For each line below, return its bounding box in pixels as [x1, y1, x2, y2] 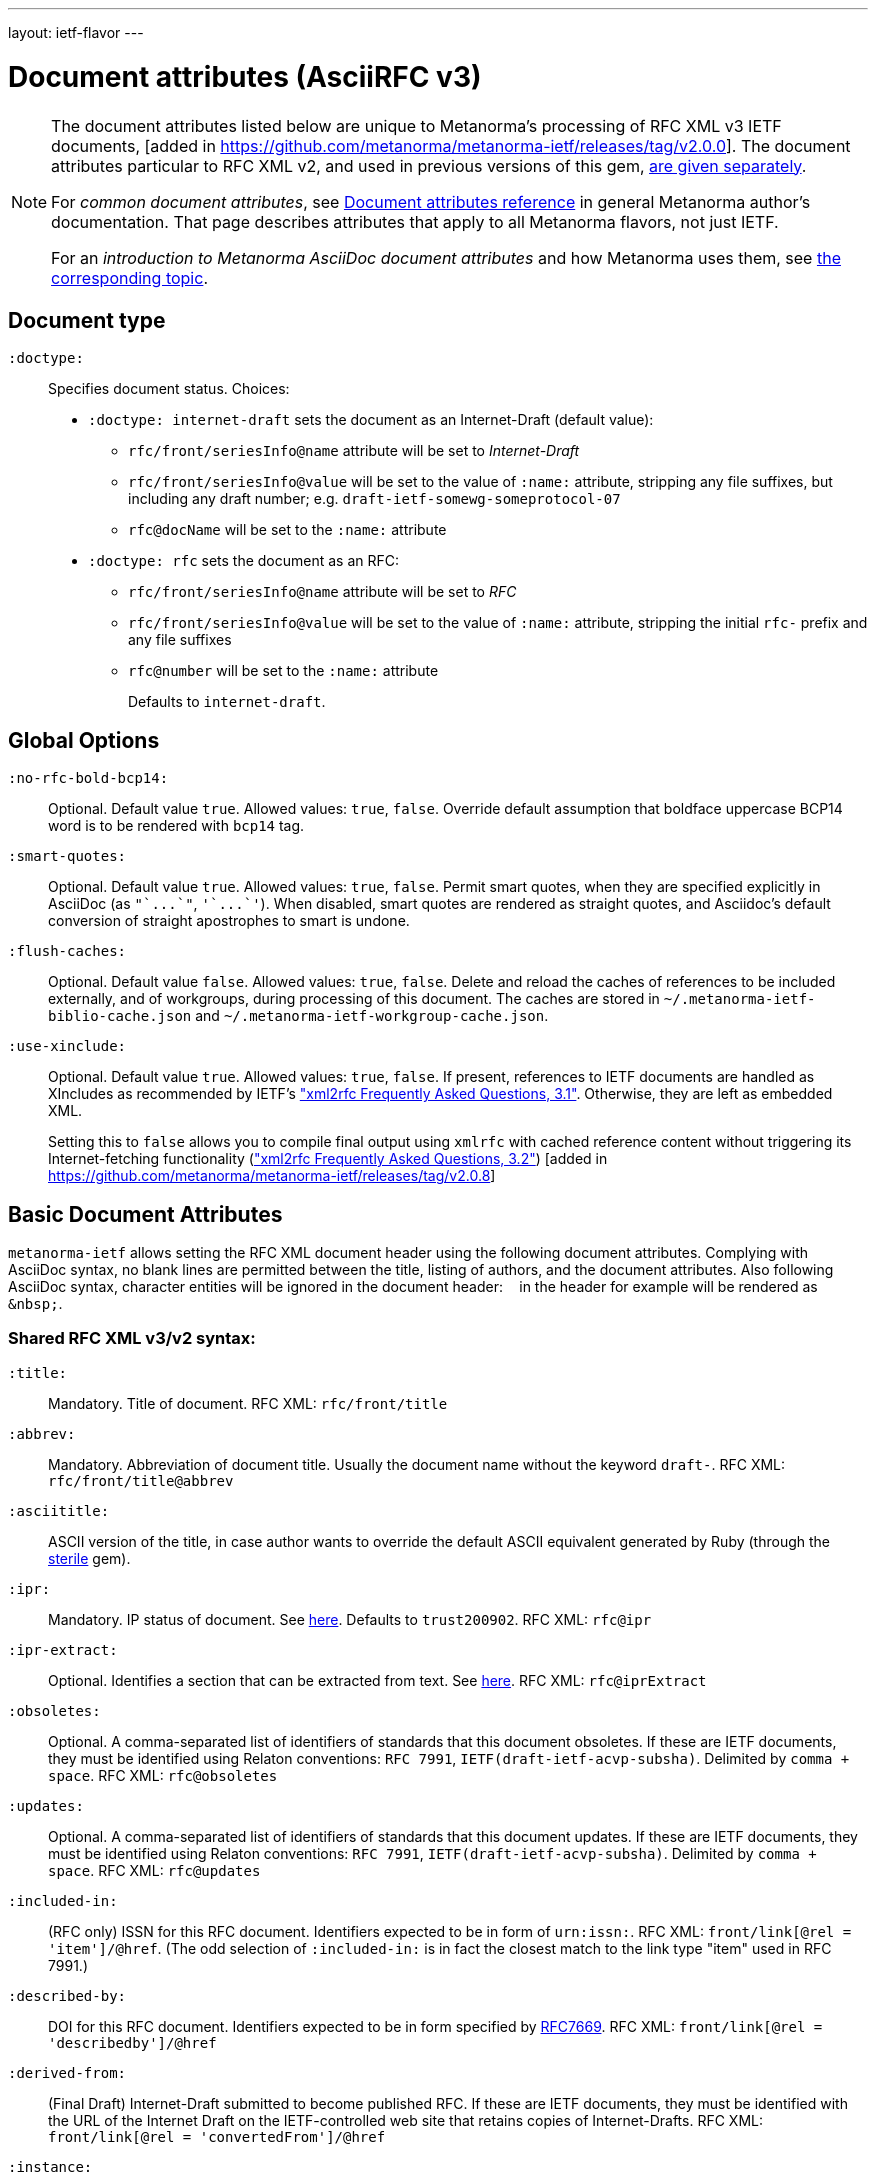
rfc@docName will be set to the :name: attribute [128, 521, 447, 539]
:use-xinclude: [8, 1038, 127, 1055]
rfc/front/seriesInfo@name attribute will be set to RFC [128, 583, 517, 601]
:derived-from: [8, 2064, 127, 2081]
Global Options [8, 727, 160, 753]
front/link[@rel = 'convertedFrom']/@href [48, 2128, 386, 2145]
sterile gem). [48, 1549, 131, 1567]
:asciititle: [8, 1502, 110, 1519]
